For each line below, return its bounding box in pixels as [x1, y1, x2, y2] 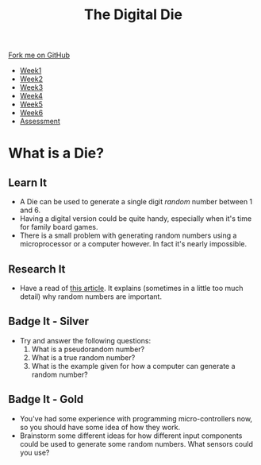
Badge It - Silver [8, 315, 90, 328]
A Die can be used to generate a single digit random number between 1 [19, 197, 253, 207]
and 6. [19, 205, 41, 215]
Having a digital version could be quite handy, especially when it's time [19, 214, 252, 223]
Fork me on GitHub [8, 50, 70, 60]
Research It [8, 262, 66, 276]
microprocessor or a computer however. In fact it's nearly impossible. [19, 239, 248, 249]
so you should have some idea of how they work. [19, 422, 181, 432]
